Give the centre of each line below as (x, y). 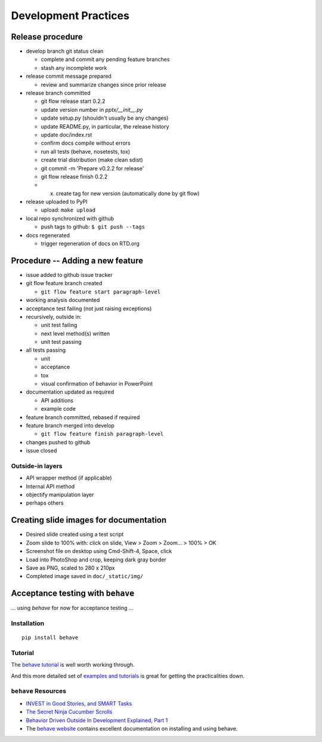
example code (58, 409)
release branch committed (58, 93)
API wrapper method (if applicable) (69, 478)
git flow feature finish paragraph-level (102, 434)
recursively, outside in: (54, 316)
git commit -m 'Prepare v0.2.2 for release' (92, 168)
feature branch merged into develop (70, 425)
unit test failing (59, 325)
